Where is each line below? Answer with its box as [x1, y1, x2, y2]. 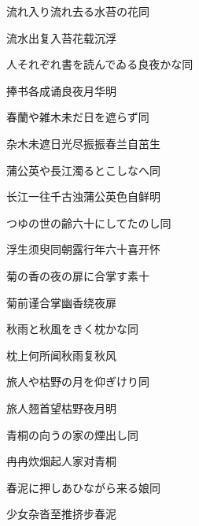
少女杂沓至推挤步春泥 [6, 506, 116, 522]
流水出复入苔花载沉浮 [6, 29, 116, 46]
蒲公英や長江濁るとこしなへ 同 [6, 161, 160, 178]
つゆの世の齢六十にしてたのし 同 [6, 214, 171, 231]
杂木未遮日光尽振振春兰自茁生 [6, 135, 160, 151]
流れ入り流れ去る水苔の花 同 [6, 3, 149, 19]
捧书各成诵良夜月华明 [6, 82, 116, 98]
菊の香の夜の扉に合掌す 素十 [6, 267, 149, 283]
